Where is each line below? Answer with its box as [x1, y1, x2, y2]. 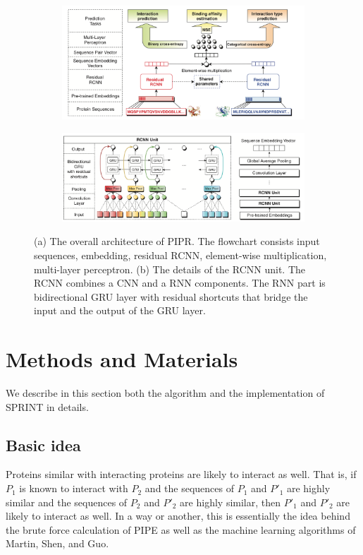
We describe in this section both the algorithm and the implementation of [6, 386, 325, 400]
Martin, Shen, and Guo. [6, 536, 109, 551]
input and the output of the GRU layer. [34, 303, 206, 318]
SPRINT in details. [6, 399, 89, 414]
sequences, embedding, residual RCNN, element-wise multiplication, [34, 248, 327, 262]
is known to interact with [19, 481, 128, 496]
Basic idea [6, 434, 81, 455]
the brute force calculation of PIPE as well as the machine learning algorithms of [6, 522, 356, 537]
